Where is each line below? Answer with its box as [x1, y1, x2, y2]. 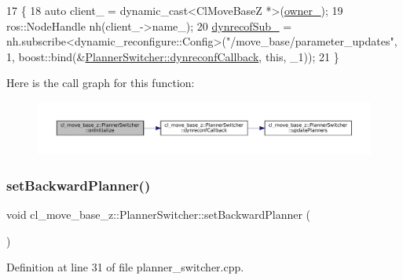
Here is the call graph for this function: [6, 75, 195, 91]
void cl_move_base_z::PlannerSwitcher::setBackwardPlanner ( [6, 206, 311, 223]
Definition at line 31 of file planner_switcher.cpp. [6, 259, 244, 275]
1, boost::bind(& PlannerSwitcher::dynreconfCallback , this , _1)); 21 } [6, 48, 339, 64]
